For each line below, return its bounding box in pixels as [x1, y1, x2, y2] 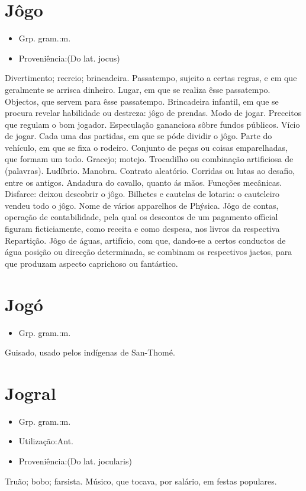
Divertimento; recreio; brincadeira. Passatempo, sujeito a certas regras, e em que [5, 72, 297, 84]
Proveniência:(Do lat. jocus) [18, 51, 120, 64]
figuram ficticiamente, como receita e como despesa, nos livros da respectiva [5, 222, 280, 235]
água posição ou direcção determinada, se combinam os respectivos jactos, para [5, 246, 292, 258]
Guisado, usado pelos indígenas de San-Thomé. [5, 346, 175, 358]
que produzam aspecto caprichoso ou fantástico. [5, 257, 178, 269]
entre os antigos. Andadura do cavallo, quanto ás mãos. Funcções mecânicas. [5, 176, 282, 188]
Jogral [5, 380, 56, 405]
